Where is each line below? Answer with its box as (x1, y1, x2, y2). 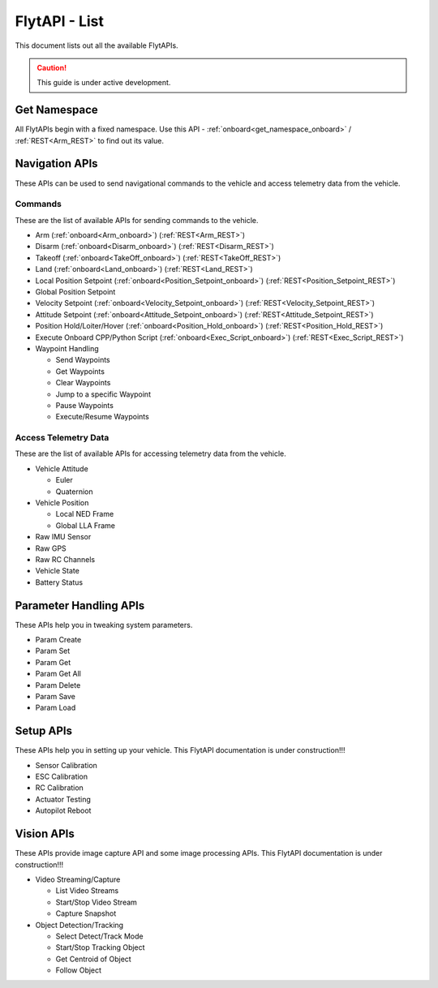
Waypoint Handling (35, 343, 99, 353)
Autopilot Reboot (35, 805, 92, 815)
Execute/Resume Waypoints (55, 412, 149, 422)
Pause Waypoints (55, 400, 114, 410)
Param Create (35, 635, 82, 645)
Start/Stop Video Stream (55, 897, 138, 907)
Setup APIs (15, 724, 73, 738)
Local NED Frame (55, 509, 114, 519)
